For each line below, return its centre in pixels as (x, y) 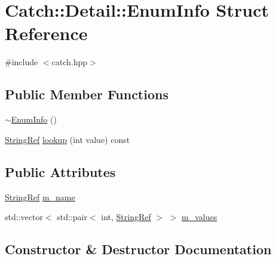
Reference (46, 33)
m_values (200, 217)
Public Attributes (60, 171)
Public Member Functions (87, 94)
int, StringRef (126, 217)
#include (22, 62)
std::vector (24, 217)
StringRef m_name (40, 196)
